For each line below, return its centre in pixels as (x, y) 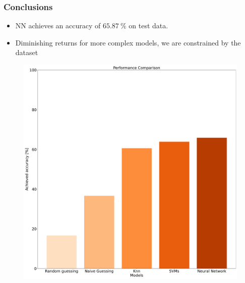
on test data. (148, 26)
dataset (27, 52)
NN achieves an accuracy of (58, 26)
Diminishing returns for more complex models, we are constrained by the (128, 42)
